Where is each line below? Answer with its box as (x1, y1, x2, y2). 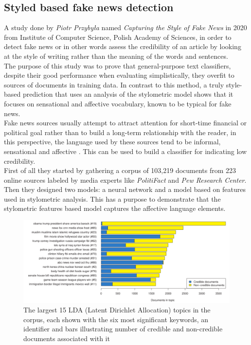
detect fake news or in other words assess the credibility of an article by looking (4, 41, 241, 52)
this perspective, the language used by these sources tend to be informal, (4, 137, 221, 147)
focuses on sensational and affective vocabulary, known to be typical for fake (4, 98, 232, 108)
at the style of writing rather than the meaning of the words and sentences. (4, 51, 228, 61)
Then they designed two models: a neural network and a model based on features (4, 184, 246, 194)
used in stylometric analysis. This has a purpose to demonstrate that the (4, 193, 221, 204)
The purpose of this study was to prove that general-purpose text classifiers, (4, 60, 231, 70)
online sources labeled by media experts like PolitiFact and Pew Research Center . (4, 174, 247, 185)
